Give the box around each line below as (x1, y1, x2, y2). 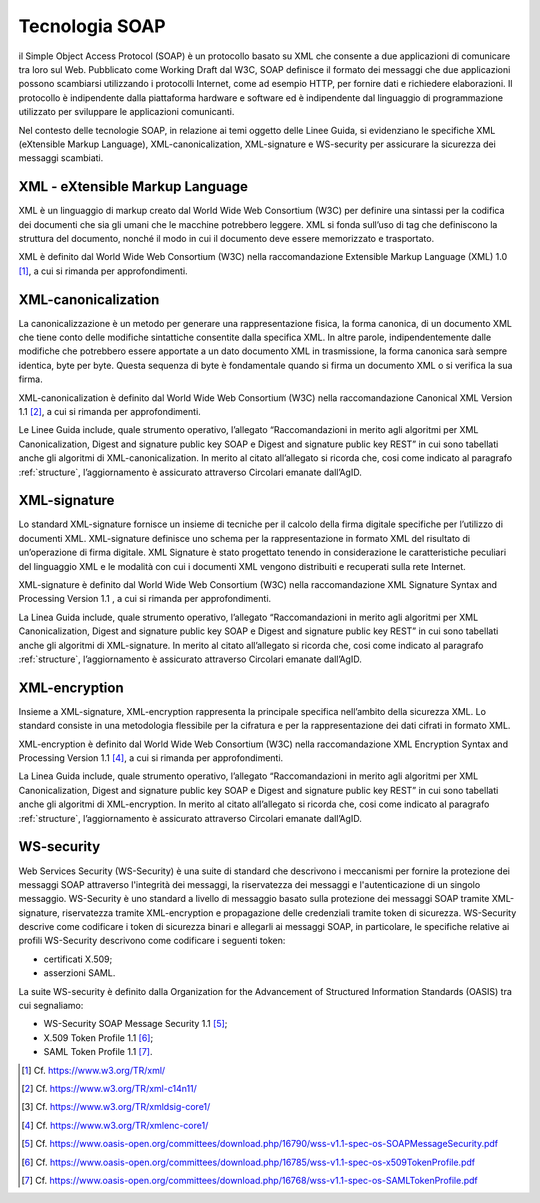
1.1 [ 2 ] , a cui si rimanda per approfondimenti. (18, 406, 202, 417)
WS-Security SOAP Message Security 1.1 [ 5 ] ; (43, 1018, 228, 1030)
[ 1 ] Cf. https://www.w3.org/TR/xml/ (21, 1064, 166, 1076)
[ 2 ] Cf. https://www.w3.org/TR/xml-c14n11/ (21, 1083, 197, 1094)
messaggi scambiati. (18, 152, 104, 164)
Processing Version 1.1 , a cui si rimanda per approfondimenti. (18, 593, 272, 605)
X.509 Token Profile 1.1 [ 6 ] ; (43, 1031, 154, 1044)
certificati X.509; (43, 953, 113, 965)
